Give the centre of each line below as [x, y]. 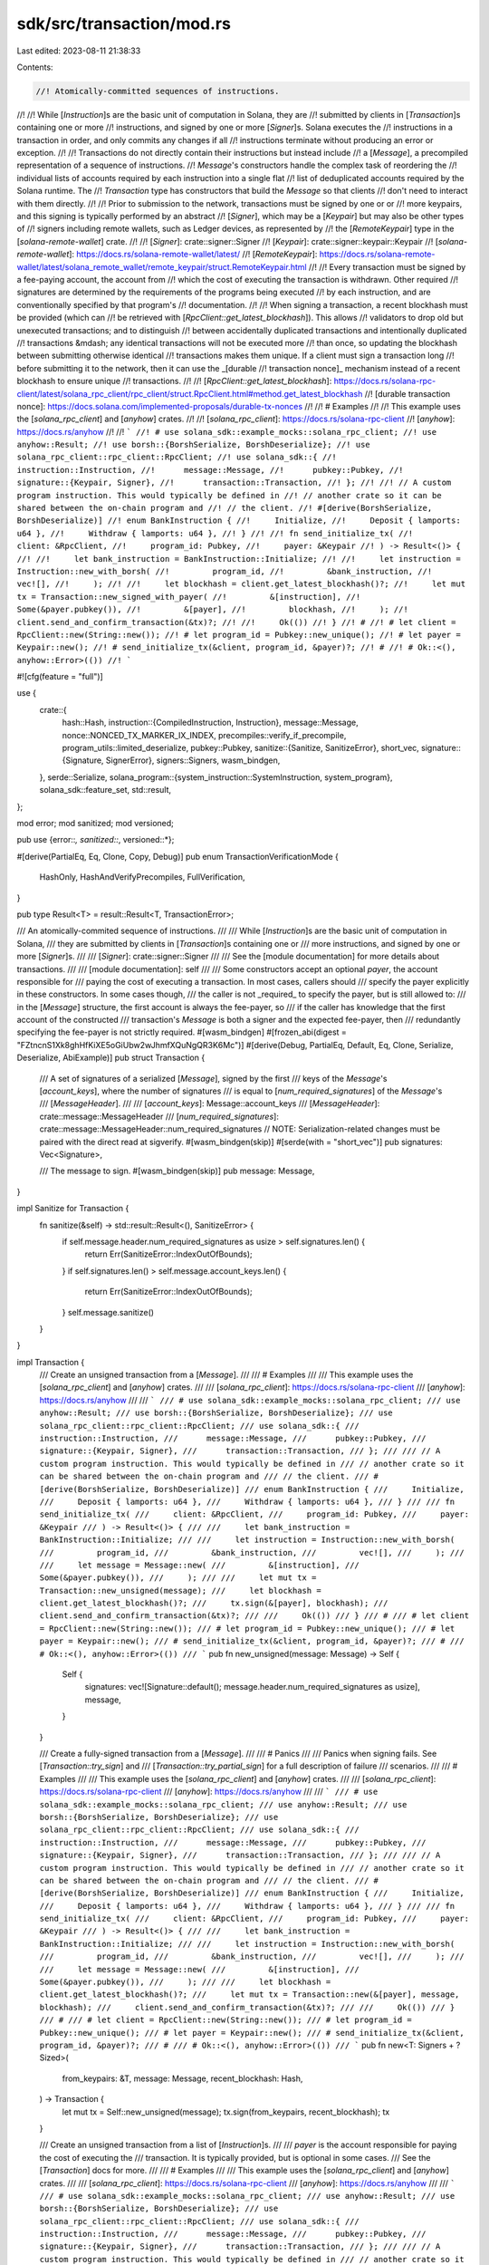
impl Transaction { [51, 1362]
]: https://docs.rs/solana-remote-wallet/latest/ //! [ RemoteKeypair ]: [193, 255]
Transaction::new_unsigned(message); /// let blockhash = [180, 1590]
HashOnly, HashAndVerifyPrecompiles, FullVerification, [142, 877]
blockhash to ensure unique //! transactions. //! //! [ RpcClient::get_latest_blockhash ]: [174, 381]
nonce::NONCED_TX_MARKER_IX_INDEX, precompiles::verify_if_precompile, [204, 735]
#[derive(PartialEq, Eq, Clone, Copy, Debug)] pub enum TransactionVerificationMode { [177, 856]
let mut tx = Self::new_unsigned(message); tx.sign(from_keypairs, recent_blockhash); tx [226, 2112]
